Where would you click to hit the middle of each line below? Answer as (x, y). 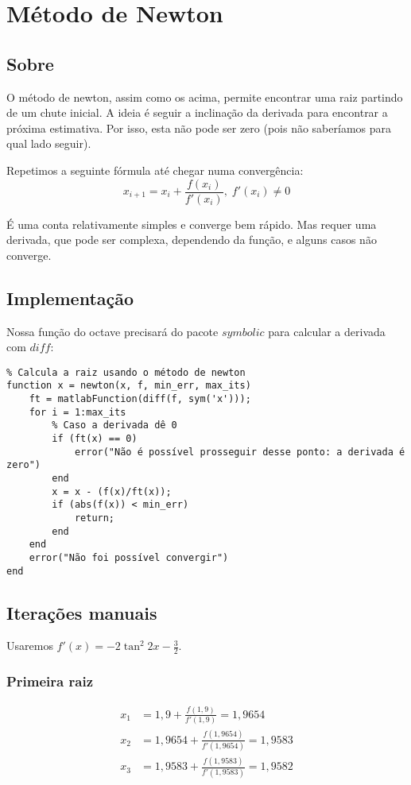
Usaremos (30, 646)
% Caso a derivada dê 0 (114, 425)
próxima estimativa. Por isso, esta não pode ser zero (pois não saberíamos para (199, 128)
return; (95, 518)
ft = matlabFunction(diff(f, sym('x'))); (140, 399)
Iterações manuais (82, 612)
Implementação (70, 298)
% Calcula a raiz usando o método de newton (126, 372)
